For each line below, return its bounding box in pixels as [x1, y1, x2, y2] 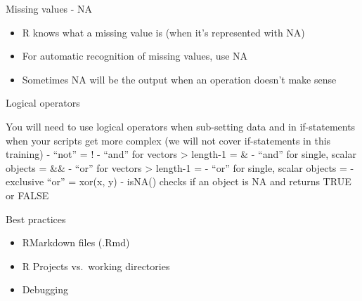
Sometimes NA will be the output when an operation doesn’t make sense [22, 72, 337, 86]
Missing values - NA [6, 1, 93, 15]
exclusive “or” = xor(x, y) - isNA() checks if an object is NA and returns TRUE [6, 174, 351, 189]
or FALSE [6, 187, 49, 202]
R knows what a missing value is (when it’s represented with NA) [22, 25, 305, 39]
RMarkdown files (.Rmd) [22, 235, 130, 250]
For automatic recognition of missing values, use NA [22, 48, 248, 63]
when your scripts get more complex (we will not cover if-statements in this [6, 133, 331, 147]
